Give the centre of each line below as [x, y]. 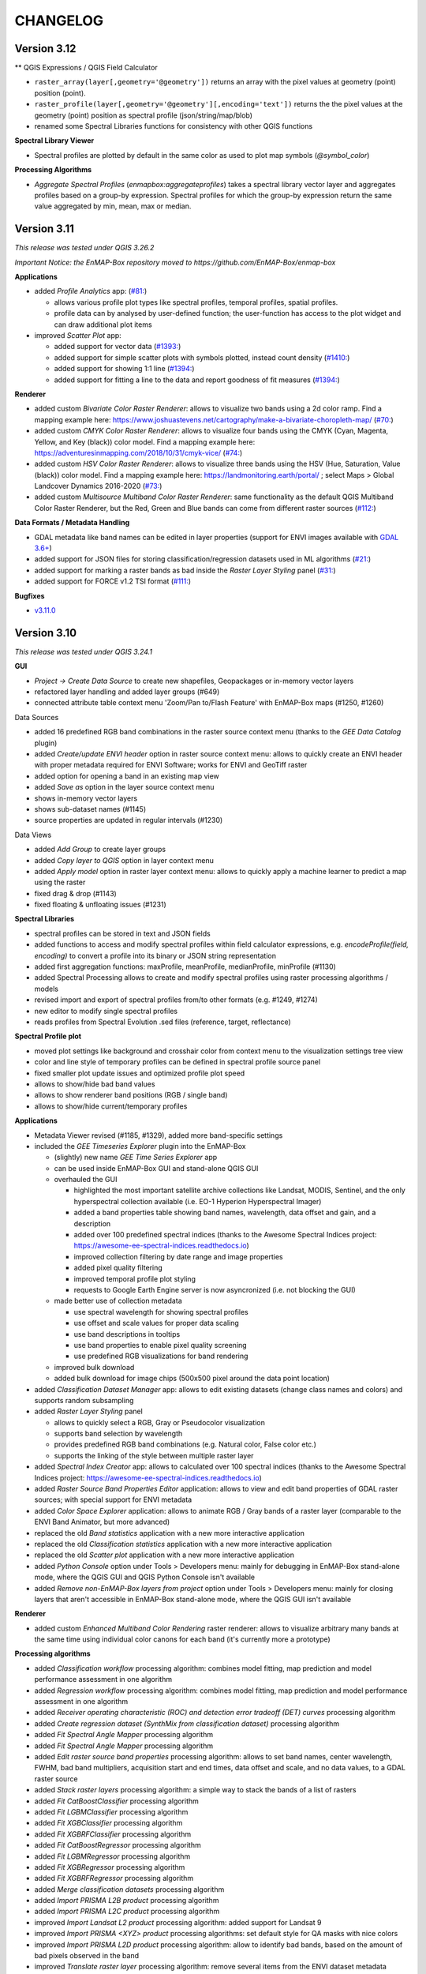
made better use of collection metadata [118, 1301]
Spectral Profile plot [48, 1036]
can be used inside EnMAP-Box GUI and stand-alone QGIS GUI [156, 1168]
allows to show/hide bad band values [95, 1084]
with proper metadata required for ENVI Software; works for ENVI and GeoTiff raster [171, 765]
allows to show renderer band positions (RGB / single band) [131, 1095]
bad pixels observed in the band [87, 1956]
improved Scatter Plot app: [78, 335]
